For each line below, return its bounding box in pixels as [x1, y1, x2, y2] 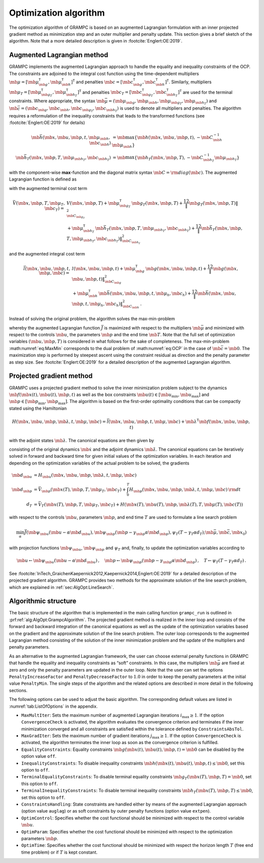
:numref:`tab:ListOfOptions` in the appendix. [9, 703, 98, 709]
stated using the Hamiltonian [9, 405, 67, 411]
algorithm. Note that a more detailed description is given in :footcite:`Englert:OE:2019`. [9, 38, 183, 44]
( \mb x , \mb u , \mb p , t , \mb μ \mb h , [42, 135, 110, 141]
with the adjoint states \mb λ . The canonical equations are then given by [9, 437, 154, 443]
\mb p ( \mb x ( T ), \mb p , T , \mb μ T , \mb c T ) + [42, 487, 127, 493]
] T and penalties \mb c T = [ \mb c [77, 89, 142, 96]
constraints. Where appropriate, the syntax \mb [9, 98, 105, 104]
